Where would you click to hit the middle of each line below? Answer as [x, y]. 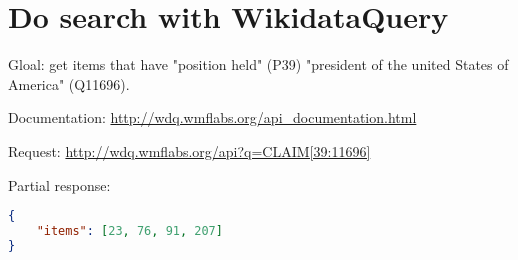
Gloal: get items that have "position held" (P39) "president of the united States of [258, 64]
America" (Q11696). [69, 83]
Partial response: [59, 184]
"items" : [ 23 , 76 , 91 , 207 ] [129, 230]
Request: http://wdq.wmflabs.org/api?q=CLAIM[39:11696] [189, 150]
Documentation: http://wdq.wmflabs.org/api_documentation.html [212, 117]
